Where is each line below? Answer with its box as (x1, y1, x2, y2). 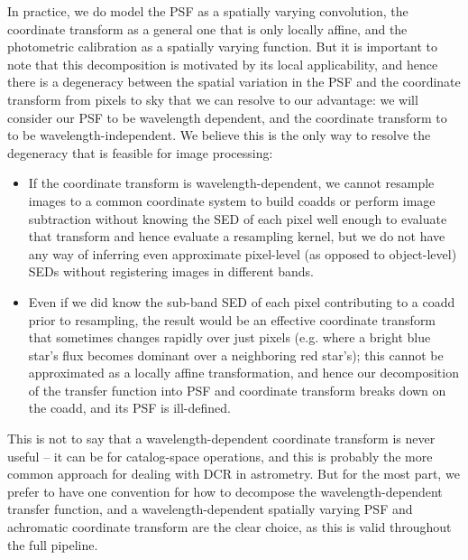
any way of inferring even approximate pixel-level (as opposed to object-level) (28, 244, 457, 263)
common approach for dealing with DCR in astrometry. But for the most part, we (7, 464, 460, 483)
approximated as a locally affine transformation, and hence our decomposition (28, 363, 459, 382)
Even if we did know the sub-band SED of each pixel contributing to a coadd (28, 292, 455, 311)
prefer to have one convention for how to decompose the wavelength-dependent (7, 481, 443, 500)
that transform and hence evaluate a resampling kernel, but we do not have (28, 227, 445, 246)
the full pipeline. (7, 535, 98, 554)
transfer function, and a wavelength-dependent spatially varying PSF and (7, 499, 413, 518)
